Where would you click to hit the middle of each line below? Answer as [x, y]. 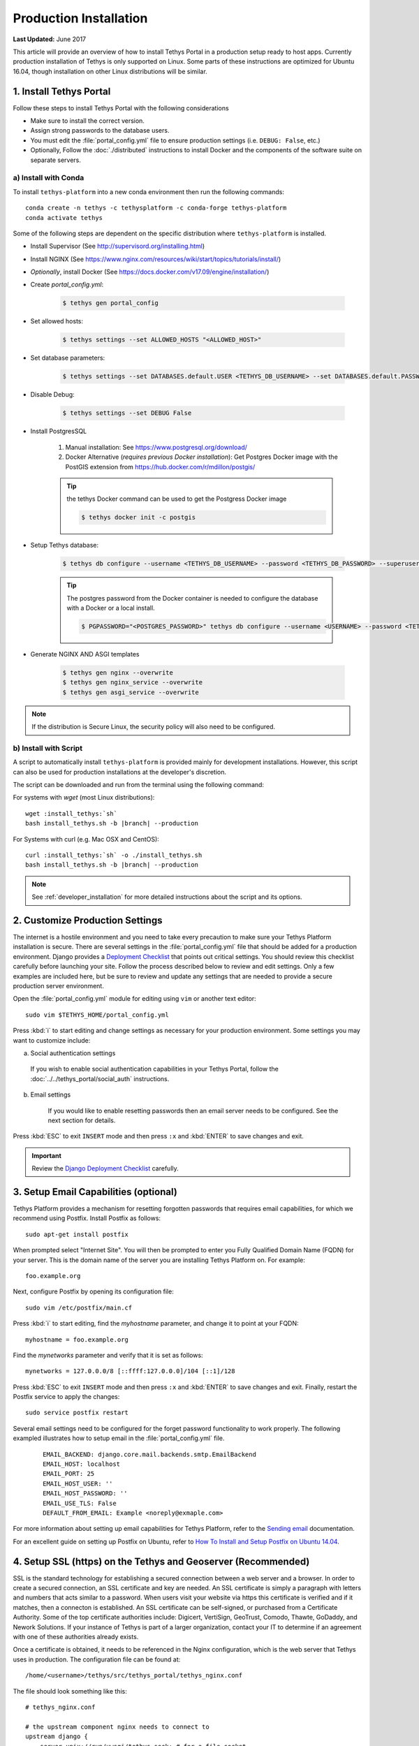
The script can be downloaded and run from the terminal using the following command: [139, 785]
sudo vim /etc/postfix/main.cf [79, 1307]
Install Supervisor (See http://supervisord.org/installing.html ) [118, 246]
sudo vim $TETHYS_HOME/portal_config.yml [97, 1015]
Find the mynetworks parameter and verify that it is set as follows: [108, 1355]
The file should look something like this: [70, 1691]
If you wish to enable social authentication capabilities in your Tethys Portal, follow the [154, 1069]
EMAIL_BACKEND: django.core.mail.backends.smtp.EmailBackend [149, 1454]
